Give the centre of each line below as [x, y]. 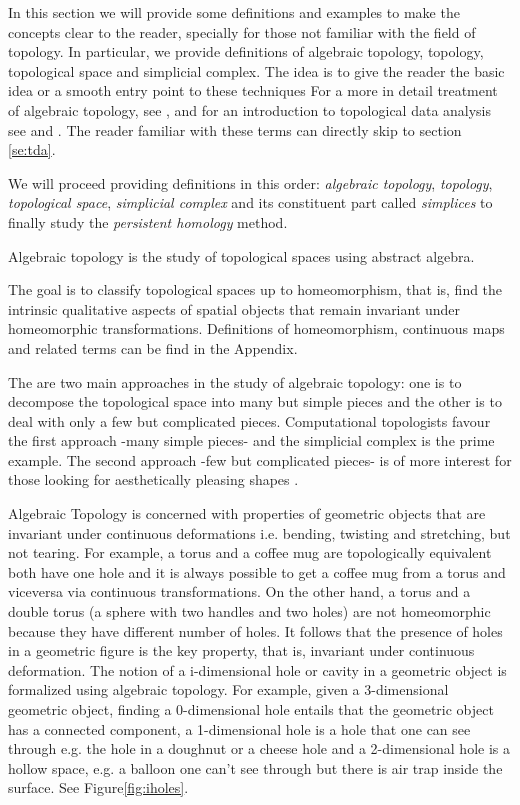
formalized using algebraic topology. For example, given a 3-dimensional [228, 689]
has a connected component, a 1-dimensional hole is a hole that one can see [239, 728]
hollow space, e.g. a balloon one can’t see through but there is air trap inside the [255, 767]
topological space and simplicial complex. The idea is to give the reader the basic [256, 70]
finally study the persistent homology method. [148, 221]
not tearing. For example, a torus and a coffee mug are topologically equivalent [250, 552]
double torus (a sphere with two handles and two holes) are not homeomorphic [249, 611]
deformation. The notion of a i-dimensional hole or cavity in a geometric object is [257, 669]
